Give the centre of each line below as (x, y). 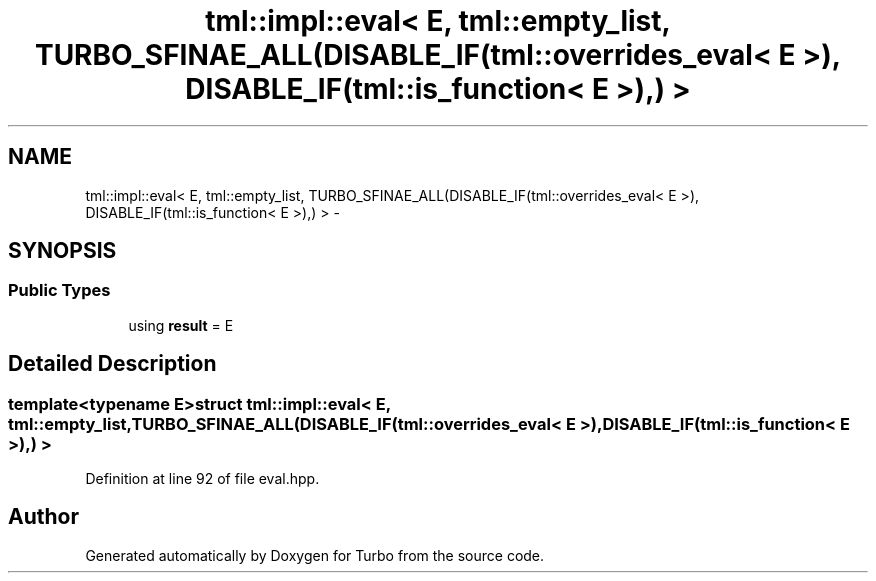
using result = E (181, 325)
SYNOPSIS (62, 251)
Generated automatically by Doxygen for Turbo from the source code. (315, 555)
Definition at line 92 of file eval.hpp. (202, 479)
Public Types (59, 290)
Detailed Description (112, 364)
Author (43, 517)
